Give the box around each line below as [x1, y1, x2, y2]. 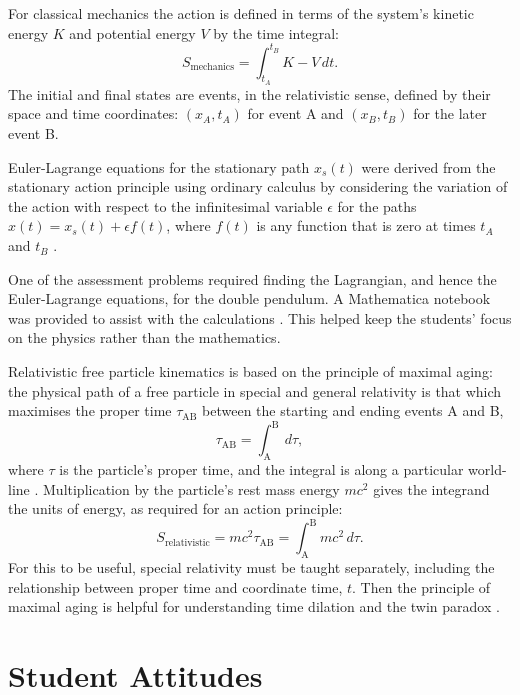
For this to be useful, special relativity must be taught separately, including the [8, 557, 495, 578]
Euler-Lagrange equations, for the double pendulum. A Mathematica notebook [8, 288, 491, 309]
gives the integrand [373, 478, 490, 499]
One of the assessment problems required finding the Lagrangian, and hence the [8, 268, 497, 289]
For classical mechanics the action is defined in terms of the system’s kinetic [8, 3, 474, 23]
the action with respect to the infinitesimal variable [8, 195, 323, 216]
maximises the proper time [8, 400, 172, 421]
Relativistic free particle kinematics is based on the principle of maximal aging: [8, 361, 493, 382]
